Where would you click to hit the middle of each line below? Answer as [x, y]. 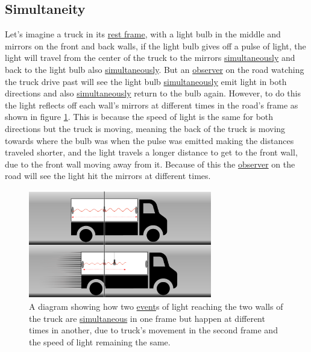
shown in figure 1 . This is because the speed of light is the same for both [139, 117]
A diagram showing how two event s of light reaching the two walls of [156, 306]
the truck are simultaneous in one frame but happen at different [147, 318]
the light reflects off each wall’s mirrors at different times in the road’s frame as [152, 105]
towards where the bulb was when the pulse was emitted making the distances [149, 140]
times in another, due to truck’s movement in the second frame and [153, 330]
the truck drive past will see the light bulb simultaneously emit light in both [146, 81]
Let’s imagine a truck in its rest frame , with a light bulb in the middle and [143, 34]
